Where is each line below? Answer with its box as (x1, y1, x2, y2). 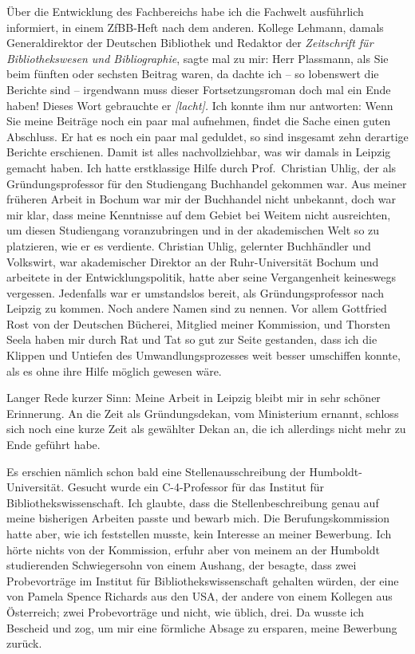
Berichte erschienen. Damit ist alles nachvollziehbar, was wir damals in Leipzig (6, 144, 391, 160)
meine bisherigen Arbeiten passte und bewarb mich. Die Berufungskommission (6, 510, 390, 526)
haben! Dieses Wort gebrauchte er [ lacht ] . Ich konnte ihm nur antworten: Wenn (6, 97, 393, 113)
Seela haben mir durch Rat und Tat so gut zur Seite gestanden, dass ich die (6, 331, 377, 348)
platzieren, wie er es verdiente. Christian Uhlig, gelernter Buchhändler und (6, 237, 371, 254)
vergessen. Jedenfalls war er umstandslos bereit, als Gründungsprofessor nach (6, 284, 385, 301)
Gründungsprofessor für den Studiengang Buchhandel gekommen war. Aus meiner (6, 175, 407, 191)
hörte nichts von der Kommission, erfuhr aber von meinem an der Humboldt (6, 541, 380, 557)
